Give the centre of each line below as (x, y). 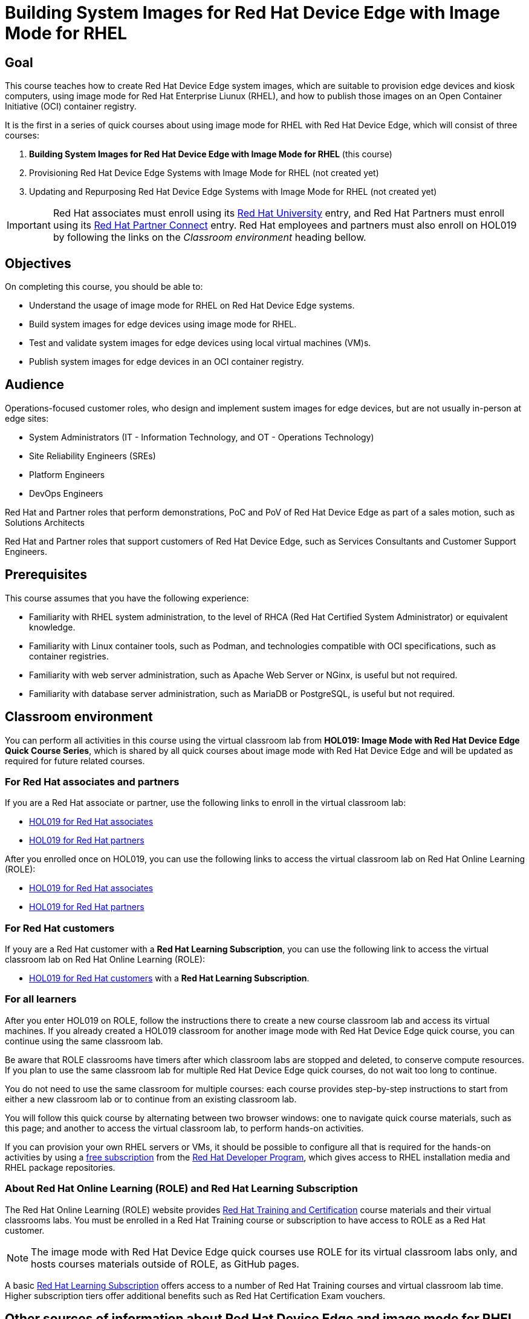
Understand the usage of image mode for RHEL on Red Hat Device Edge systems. (192, 306)
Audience (35, 385)
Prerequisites (46, 575)
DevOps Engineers (66, 493)
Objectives (38, 263)
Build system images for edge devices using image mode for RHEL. (163, 324)
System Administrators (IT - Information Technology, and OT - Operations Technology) (202, 437)
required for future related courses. (75, 761)
